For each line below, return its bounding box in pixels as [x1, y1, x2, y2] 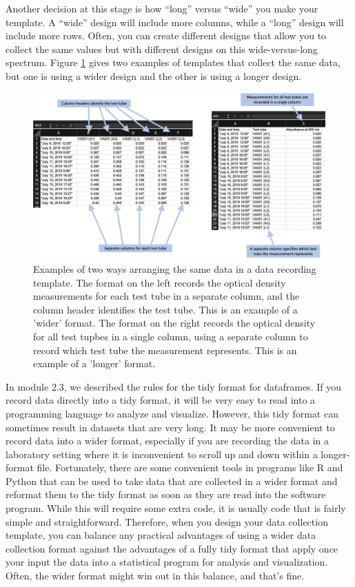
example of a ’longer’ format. [33, 356, 156, 371]
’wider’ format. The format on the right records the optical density [33, 316, 316, 330]
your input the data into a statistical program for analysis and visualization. [6, 555, 328, 569]
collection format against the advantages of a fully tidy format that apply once [6, 541, 338, 555]
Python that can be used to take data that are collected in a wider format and [6, 473, 338, 488]
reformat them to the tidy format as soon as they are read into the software [6, 487, 326, 502]
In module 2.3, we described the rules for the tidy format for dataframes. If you [6, 379, 341, 393]
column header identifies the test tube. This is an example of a [33, 302, 298, 316]
